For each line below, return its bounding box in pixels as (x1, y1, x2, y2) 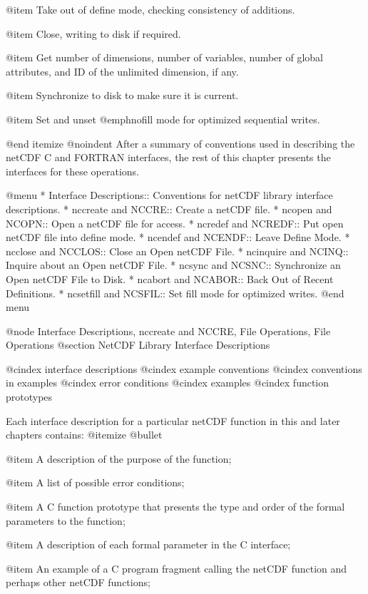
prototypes (6, 389, 53, 404)
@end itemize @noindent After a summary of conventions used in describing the (6, 135, 355, 150)
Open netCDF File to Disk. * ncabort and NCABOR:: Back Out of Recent (6, 271, 334, 286)
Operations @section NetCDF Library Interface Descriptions (6, 337, 270, 352)
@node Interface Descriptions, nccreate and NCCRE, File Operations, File (6, 323, 331, 338)
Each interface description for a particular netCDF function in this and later (6, 413, 340, 428)
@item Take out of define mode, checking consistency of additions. (6, 2, 295, 16)
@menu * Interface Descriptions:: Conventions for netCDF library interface (6, 188, 333, 203)
